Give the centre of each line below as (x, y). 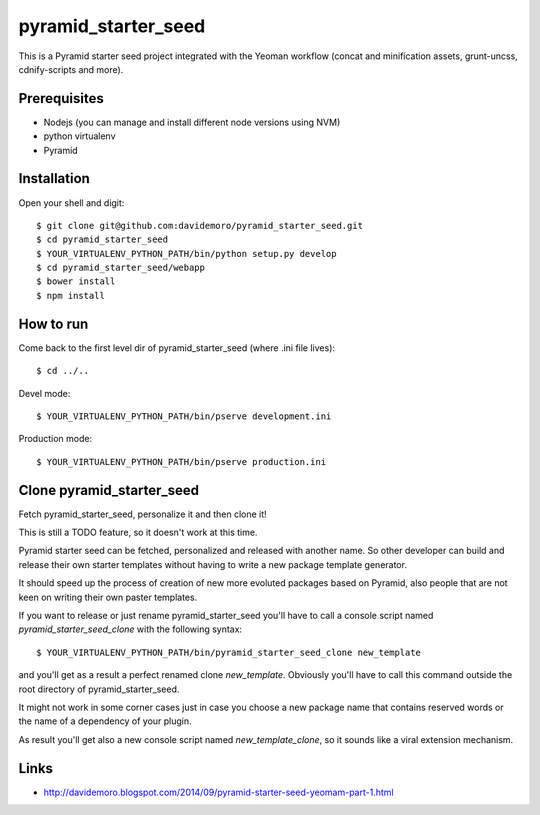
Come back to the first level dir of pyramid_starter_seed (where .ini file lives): (176, 347)
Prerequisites (61, 98)
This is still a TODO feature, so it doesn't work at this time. (138, 532)
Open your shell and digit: (71, 202)
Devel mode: (44, 393)
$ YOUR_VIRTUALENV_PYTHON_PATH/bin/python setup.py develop (186, 253)
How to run (53, 323)
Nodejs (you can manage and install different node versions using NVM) (192, 122)
